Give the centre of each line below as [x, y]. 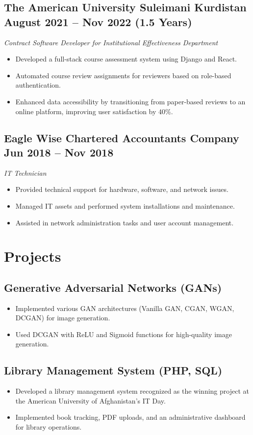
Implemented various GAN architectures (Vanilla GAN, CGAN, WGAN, [125, 308]
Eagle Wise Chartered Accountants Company [122, 138]
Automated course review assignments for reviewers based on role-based [123, 75]
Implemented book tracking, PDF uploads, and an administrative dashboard [130, 417]
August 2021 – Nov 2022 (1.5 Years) [98, 21]
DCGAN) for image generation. [63, 318]
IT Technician [25, 172]
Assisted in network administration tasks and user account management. [125, 222]
